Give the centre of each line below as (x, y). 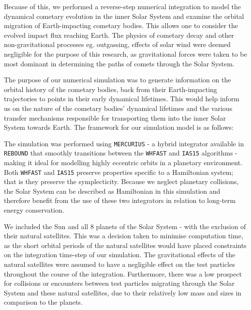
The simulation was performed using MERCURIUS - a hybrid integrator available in (124, 143)
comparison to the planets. (43, 302)
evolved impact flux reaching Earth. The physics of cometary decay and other (119, 35)
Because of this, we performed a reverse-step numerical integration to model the (122, 6)
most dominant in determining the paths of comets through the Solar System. (119, 63)
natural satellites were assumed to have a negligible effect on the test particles (119, 264)
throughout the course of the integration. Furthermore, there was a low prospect (123, 273)
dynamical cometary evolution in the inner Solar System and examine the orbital (124, 16)
